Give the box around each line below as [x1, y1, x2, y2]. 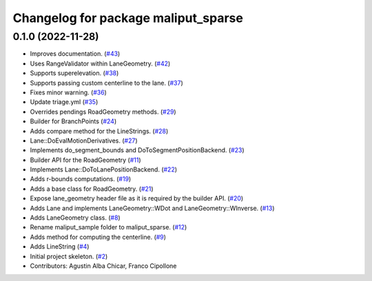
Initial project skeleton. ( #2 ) [30, 252, 108, 260]
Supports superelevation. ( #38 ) [30, 69, 119, 77]
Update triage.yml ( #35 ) [30, 98, 99, 106]
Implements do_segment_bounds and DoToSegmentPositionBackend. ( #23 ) [30, 146, 245, 154]
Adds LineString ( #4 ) [30, 242, 90, 251]
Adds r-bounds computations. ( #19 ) [30, 175, 132, 183]
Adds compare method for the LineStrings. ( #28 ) [30, 127, 169, 135]
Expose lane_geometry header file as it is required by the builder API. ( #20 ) [30, 194, 244, 202]
